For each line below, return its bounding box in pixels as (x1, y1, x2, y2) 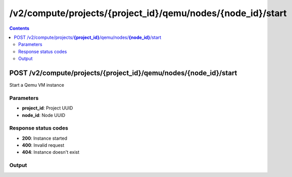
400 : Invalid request (22, 142, 65, 148)
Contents (9, 25, 30, 31)
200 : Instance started (22, 135, 68, 141)
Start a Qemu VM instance (9, 82, 64, 88)
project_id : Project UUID (22, 105, 73, 111)
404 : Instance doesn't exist (22, 149, 80, 155)
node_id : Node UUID (22, 112, 66, 118)
